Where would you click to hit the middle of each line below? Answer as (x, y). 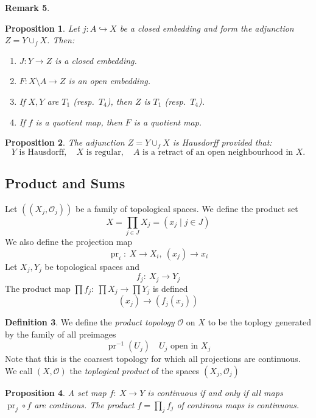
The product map (38, 288)
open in (184, 346)
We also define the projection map (69, 242)
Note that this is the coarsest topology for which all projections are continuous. (153, 359)
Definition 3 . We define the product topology (90, 322)
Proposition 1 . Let (42, 28)
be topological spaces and (92, 266)
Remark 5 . (27, 7)
